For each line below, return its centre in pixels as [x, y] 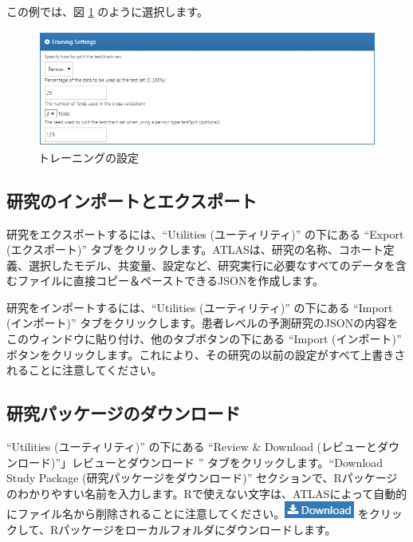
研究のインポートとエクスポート [132, 200]
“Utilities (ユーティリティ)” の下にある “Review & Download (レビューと [192, 447]
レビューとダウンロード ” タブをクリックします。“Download [228, 462]
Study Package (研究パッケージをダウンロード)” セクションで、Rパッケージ [202, 478]
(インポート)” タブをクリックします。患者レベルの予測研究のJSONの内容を [203, 323]
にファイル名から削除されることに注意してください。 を [188, 514]
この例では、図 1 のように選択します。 [107, 11]
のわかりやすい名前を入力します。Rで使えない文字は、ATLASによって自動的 [207, 493]
